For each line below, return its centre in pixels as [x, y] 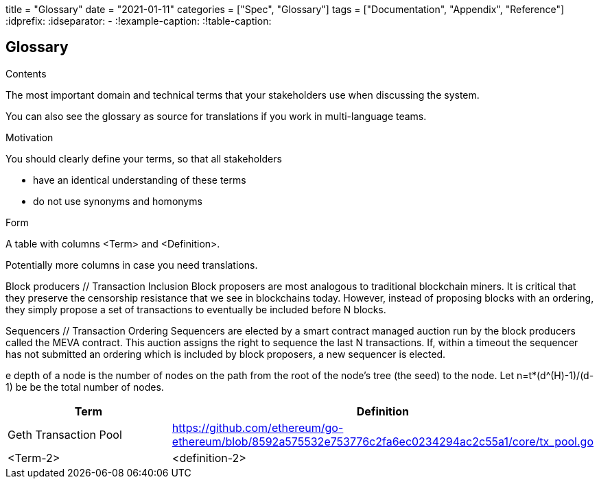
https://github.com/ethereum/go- [258, 427]
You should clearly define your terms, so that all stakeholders [144, 158]
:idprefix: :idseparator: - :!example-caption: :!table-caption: [139, 21]
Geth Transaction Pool [65, 434]
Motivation [30, 137]
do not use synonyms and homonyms [118, 201]
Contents [26, 73]
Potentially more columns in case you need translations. [132, 265]
